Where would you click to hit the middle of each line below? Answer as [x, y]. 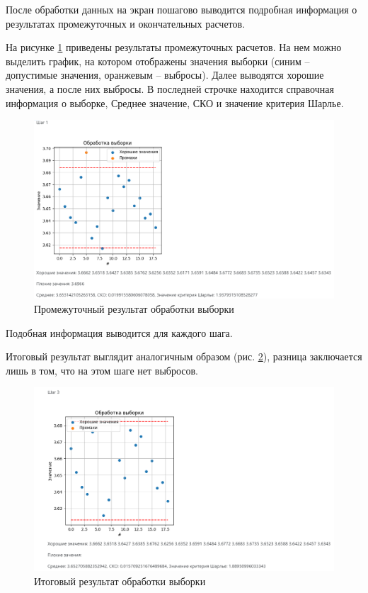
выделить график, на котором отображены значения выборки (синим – [158, 61]
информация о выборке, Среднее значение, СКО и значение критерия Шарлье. [175, 102]
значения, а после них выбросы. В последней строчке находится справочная [170, 88]
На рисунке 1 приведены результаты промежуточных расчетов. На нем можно [174, 47]
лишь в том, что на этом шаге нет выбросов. [102, 370]
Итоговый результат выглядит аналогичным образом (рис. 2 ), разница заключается [184, 356]
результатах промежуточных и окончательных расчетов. [126, 23]
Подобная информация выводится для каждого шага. [119, 332]
